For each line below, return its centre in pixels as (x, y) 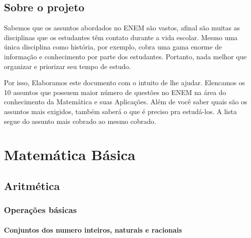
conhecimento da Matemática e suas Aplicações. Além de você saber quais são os (125, 102)
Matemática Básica (70, 155)
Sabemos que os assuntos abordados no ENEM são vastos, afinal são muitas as (122, 28)
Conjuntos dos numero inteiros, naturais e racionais (93, 229)
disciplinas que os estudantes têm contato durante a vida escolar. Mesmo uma (121, 37)
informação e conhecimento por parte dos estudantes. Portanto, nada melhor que (125, 56)
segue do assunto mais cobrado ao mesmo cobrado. (80, 121)
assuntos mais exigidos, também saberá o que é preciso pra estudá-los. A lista (120, 111)
